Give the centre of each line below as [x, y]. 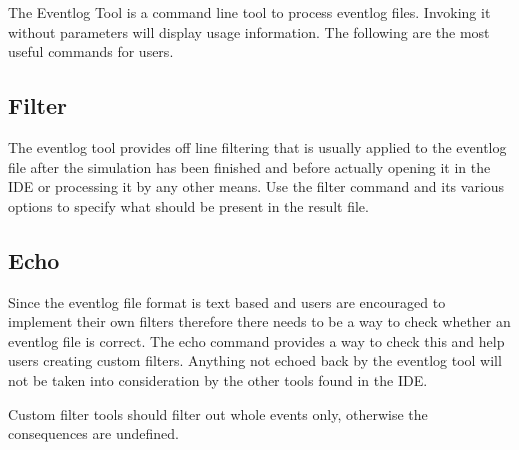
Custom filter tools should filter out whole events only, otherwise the [218, 413]
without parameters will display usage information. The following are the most [249, 31]
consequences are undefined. [93, 433]
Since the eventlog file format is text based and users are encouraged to [227, 301]
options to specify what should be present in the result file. [188, 205]
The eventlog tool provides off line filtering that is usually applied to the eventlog [257, 146]
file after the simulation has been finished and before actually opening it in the [249, 166]
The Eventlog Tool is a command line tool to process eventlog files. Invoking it [249, 12]
